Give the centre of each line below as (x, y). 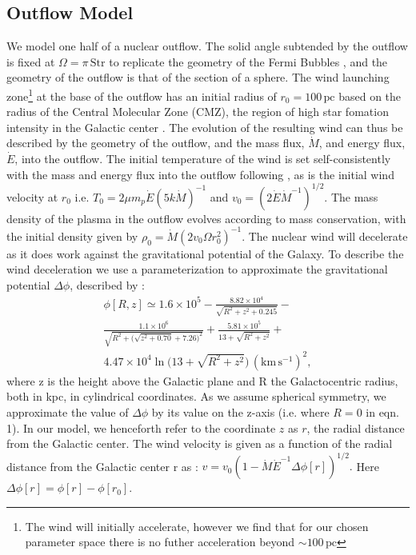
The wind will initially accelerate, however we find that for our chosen (197, 526)
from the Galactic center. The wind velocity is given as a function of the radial (200, 443)
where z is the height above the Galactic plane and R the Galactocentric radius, (202, 380)
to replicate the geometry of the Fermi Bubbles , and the (248, 61)
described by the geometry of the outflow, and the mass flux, (156, 143)
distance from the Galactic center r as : (102, 466)
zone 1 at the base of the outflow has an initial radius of (142, 94)
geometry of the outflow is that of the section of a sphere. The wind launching (198, 77)
